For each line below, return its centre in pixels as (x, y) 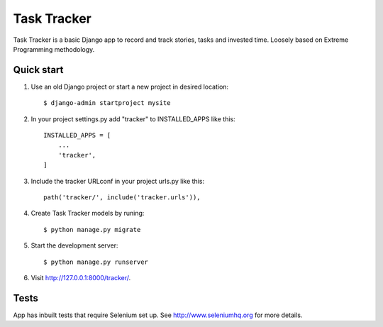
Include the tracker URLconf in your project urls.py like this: (118, 181)
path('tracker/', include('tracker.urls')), (122, 197)
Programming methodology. (54, 49)
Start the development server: (74, 245)
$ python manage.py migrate (92, 229)
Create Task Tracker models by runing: (88, 214)
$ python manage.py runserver (96, 262)
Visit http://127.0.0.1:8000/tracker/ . (81, 277)
